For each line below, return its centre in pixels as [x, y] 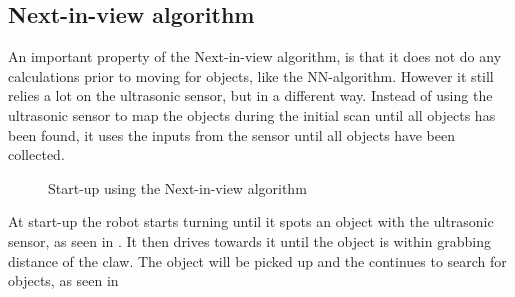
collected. [36, 154]
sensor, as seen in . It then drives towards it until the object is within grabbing [249, 240]
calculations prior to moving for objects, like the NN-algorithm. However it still [251, 75]
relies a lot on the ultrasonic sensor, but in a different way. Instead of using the [250, 95]
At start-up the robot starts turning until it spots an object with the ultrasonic [251, 221]
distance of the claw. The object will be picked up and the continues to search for [257, 260]
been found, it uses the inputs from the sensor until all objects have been [231, 134]
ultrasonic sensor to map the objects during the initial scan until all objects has [252, 114]
